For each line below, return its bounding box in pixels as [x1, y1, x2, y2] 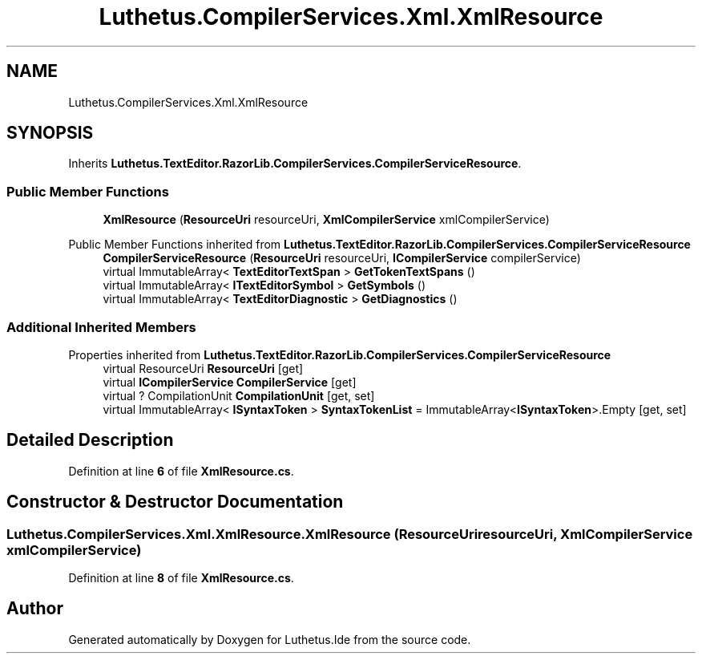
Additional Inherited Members [6, 318, 196, 335]
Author [6, 598, 63, 619]
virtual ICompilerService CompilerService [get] [103, 375, 357, 389]
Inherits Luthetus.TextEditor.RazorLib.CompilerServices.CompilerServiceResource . [68, 156, 522, 171]
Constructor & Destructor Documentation [6, 492, 344, 512]
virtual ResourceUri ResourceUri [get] [103, 361, 304, 375]
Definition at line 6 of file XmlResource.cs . [68, 464, 294, 478]
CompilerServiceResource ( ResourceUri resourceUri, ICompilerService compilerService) [103, 251, 581, 265]
